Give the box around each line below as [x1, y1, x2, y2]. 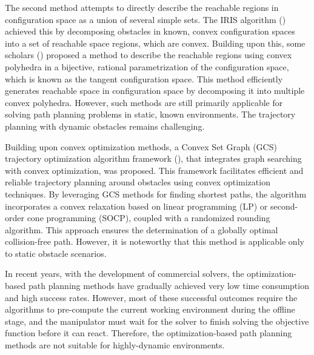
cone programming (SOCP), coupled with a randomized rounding [27, 211, 270, 224]
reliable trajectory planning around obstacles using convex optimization [5, 176, 270, 188]
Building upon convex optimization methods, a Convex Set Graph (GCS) [5, 140, 277, 153]
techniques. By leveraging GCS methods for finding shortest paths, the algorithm [5, 187, 307, 200]
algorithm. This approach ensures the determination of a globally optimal [5, 223, 278, 236]
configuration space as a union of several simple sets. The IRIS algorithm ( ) [5, 13, 286, 25]
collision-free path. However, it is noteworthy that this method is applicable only [5, 235, 304, 248]
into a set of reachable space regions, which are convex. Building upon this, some [5, 36, 306, 49]
